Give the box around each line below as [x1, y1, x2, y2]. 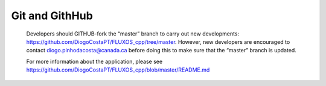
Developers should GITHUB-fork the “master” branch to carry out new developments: [26, 30, 240, 37]
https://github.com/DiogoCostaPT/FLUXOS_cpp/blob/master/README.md [26, 66, 210, 73]
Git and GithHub [11, 9, 93, 22]
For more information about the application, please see [26, 58, 163, 65]
